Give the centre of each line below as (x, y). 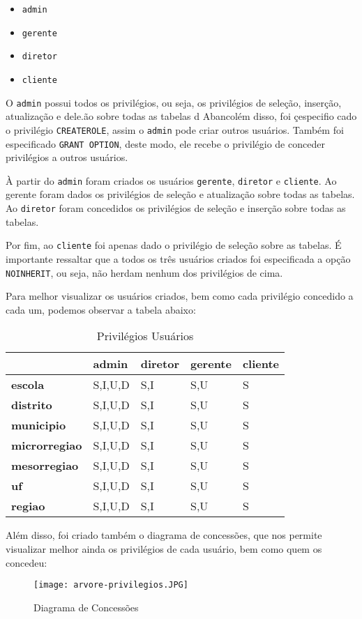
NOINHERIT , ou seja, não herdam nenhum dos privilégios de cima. (144, 272)
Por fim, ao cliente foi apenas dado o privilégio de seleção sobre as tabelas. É (174, 245)
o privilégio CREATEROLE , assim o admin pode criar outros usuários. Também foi (175, 129)
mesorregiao (45, 466)
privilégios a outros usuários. (67, 157)
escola (28, 385)
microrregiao (47, 445)
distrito (32, 405)
